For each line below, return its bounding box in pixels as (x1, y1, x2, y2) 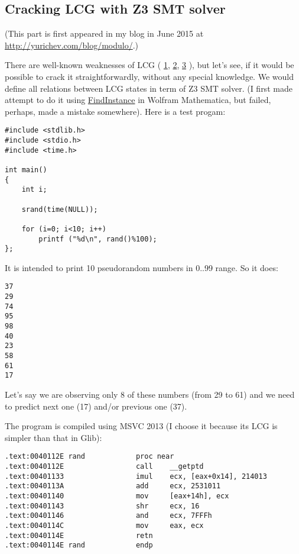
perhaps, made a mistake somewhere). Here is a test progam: (5, 105, 226, 117)
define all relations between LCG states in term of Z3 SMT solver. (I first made (5, 82, 292, 94)
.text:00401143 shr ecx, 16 (5, 501, 200, 510)
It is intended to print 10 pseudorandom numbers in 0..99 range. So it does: (5, 261, 278, 273)
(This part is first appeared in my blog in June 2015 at (5, 27, 204, 40)
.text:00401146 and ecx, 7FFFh (5, 511, 212, 520)
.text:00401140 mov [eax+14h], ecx (5, 492, 229, 501)
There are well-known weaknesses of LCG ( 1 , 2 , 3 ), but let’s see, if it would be (5, 59, 294, 71)
